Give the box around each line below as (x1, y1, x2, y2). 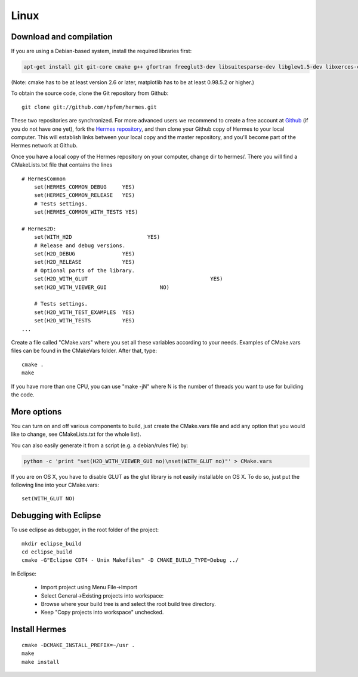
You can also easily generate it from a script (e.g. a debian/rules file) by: (11, 442, 189, 449)
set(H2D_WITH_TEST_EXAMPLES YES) (33, 309, 135, 316)
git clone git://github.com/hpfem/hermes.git (21, 103, 158, 110)
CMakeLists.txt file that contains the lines (11, 161, 113, 168)
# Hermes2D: (21, 225, 57, 232)
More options (11, 407, 62, 417)
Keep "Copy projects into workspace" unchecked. (41, 609, 164, 616)
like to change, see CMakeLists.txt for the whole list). (11, 430, 141, 438)
